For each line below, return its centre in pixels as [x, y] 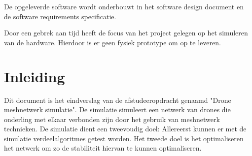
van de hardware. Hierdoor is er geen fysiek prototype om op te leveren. [112, 42]
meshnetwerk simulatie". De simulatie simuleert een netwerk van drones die [117, 109]
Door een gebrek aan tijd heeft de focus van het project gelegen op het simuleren [126, 33]
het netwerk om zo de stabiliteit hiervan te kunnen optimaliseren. [103, 148]
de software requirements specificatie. [60, 16]
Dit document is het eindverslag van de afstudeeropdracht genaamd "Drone [118, 100]
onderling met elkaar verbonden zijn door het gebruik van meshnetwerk [112, 119]
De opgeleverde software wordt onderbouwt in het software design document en [124, 6]
